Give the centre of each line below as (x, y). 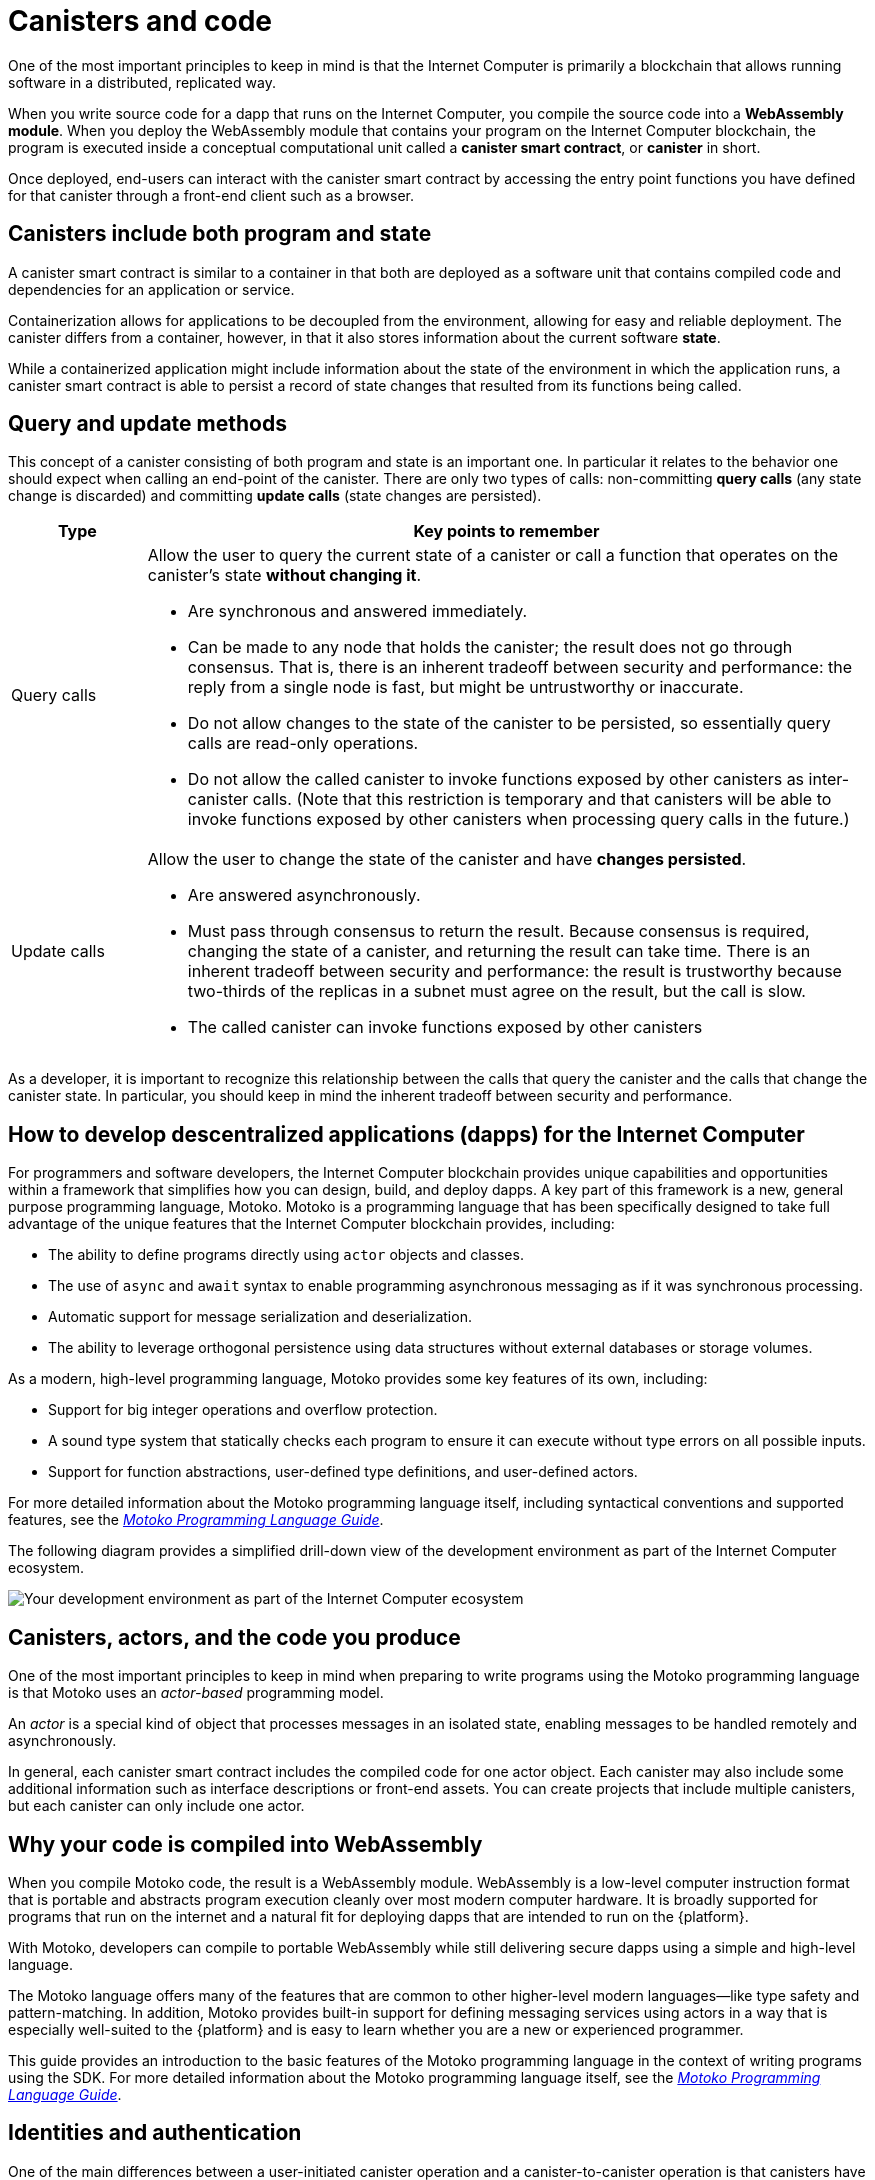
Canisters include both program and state (220, 234)
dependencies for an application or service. (151, 289)
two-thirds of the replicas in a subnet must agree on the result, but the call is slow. (496, 991)
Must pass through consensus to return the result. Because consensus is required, (498, 931)
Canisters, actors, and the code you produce (234, 1637)
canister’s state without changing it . (284, 575)
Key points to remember (506, 531)
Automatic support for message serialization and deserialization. (260, 1317)
